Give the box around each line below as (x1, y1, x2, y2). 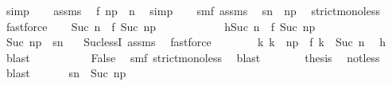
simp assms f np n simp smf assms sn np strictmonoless (6, 2, 380, 18)
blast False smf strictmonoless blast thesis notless (6, 49, 380, 65)
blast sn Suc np (6, 64, 126, 81)
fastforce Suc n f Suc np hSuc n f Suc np (6, 18, 316, 34)
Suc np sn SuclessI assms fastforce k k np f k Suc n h (6, 33, 386, 50)
